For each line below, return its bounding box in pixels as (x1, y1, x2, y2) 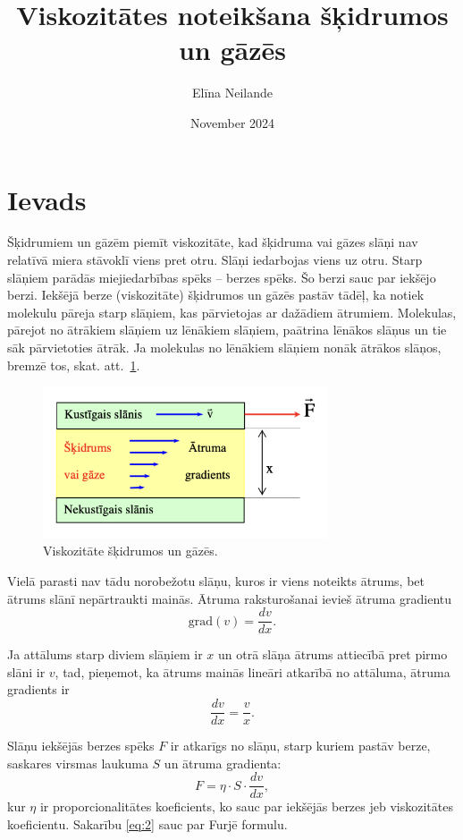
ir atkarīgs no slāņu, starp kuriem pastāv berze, (170, 736, 431, 755)
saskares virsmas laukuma (7, 753, 148, 772)
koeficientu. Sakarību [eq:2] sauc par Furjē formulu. (7, 814, 288, 833)
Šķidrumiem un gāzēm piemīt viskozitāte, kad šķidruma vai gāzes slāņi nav (7, 233, 418, 251)
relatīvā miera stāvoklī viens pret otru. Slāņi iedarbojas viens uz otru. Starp (7, 250, 423, 269)
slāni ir (7, 662, 46, 681)
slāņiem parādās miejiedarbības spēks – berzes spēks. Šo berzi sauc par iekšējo (7, 267, 436, 286)
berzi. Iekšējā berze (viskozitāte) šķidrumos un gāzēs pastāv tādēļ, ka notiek (7, 285, 425, 304)
